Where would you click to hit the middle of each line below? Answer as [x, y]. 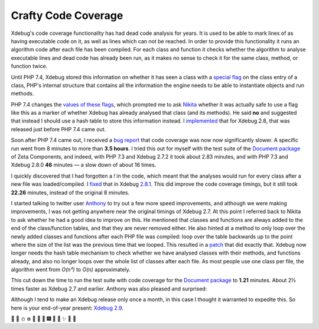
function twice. [29, 66]
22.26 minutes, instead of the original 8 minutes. [70, 192]
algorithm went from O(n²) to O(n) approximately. [71, 270]
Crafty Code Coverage [67, 15]
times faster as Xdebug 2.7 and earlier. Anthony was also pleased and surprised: [109, 288]
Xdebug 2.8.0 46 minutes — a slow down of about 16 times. [84, 165]
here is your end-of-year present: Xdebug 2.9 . [67, 308]
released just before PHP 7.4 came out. [58, 129]
